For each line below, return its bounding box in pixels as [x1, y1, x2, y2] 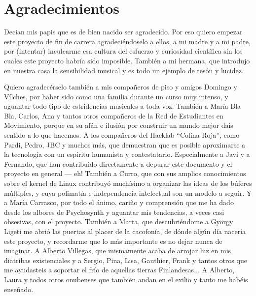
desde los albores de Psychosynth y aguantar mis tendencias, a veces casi [4, 207, 224, 217]
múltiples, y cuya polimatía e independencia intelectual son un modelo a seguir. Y [4, 187, 252, 198]
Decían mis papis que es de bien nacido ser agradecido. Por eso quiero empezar [4, 27, 243, 37]
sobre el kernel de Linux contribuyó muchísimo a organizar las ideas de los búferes [4, 178, 252, 188]
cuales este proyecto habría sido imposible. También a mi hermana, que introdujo [4, 55, 250, 65]
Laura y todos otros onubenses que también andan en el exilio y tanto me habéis [4, 274, 248, 284]
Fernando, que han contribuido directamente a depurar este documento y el [4, 158, 232, 169]
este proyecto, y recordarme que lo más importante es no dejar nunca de [4, 236, 222, 246]
